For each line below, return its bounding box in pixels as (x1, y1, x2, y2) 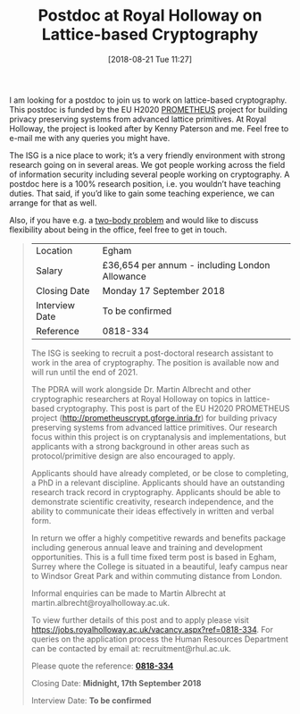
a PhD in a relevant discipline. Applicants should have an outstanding (30, 477, 286, 488)
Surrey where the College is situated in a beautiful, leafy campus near (30, 560, 288, 572)
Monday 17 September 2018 (102, 284, 225, 297)
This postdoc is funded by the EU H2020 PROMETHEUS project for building (9, 104, 288, 114)
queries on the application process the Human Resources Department (30, 634, 288, 644)
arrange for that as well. (9, 197, 97, 208)
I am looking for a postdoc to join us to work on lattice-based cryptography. (9, 95, 287, 105)
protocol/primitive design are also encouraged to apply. (30, 450, 236, 461)
